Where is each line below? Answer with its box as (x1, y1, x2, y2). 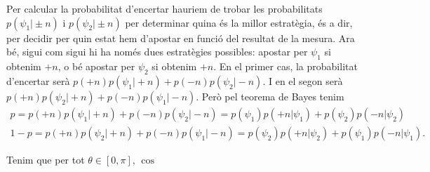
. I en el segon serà (262, 73, 343, 88)
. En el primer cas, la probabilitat (213, 58, 358, 73)
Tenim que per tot (6, 152, 85, 166)
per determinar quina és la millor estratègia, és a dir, (125, 15, 353, 29)
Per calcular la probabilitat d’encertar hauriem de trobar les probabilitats (6, 1, 323, 15)
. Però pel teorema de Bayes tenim (196, 88, 344, 103)
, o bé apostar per (58, 58, 135, 73)
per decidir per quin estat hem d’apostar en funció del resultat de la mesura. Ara (6, 30, 355, 45)
